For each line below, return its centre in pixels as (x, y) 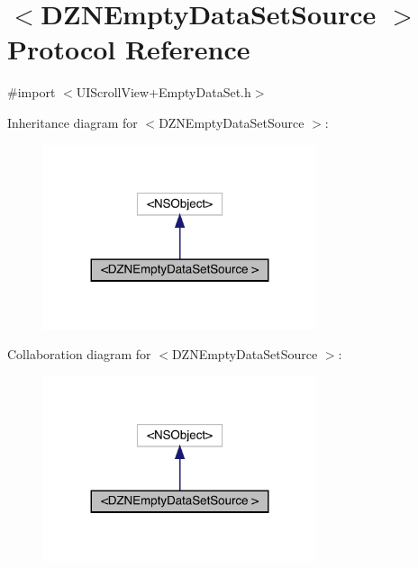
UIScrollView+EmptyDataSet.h (164, 92)
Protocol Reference (129, 49)
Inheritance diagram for (73, 122)
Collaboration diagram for (79, 354)
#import (32, 92)
